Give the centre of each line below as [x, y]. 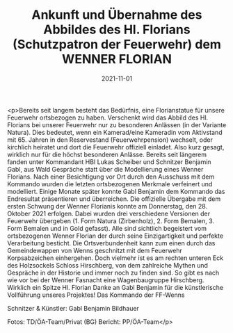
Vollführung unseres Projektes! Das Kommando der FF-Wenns [96, 295]
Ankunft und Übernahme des [117, 15]
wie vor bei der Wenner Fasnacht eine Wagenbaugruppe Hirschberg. [106, 280]
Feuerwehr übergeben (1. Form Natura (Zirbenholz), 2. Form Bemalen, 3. [111, 221]
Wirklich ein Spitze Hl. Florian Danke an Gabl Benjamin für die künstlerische [115, 287]
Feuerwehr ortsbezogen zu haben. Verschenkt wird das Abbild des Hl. [108, 117]
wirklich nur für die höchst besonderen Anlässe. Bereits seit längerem [107, 154]
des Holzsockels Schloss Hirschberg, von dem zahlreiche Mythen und [108, 265]
